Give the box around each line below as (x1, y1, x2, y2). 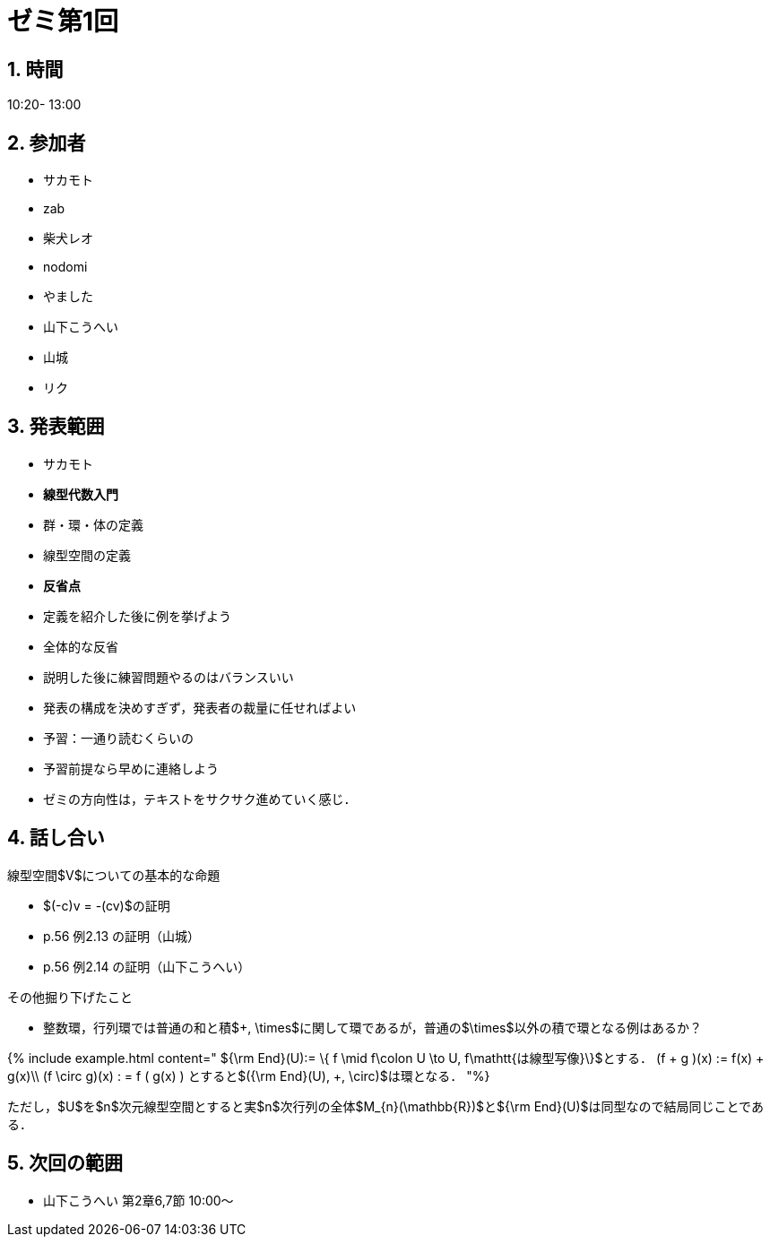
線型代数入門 (43, 486, 118, 502)
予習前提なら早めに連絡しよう (43, 760, 219, 776)
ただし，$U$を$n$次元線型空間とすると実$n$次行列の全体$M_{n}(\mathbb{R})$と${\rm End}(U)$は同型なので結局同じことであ (7, 1098, 764, 1114)
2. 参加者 (7, 131, 86, 154)
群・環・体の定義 (43, 516, 143, 532)
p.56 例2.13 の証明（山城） (43, 928, 200, 944)
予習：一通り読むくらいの (43, 730, 194, 746)
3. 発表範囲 (7, 415, 105, 438)
